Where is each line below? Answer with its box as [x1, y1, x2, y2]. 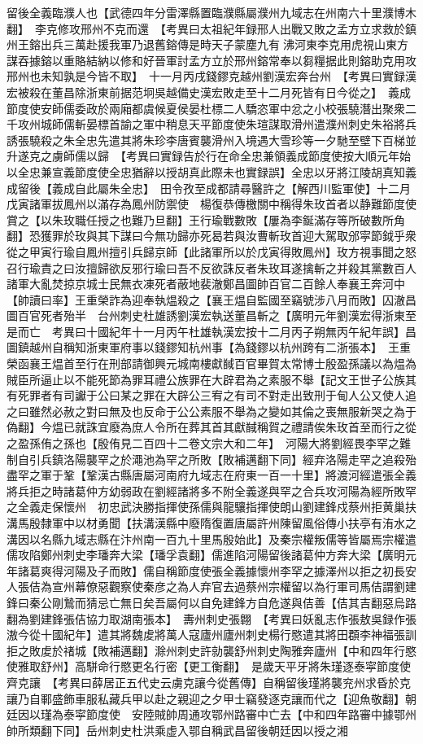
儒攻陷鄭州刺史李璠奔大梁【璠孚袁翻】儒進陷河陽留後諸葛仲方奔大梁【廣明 [7, 546, 405, 563]
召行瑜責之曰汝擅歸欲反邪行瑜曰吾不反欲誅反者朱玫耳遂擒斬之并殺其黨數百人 [7, 259, 416, 276]
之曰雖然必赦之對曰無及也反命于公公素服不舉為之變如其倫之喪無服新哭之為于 [7, 402, 416, 419]
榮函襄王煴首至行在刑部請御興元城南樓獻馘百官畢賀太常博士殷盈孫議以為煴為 [7, 355, 416, 372]
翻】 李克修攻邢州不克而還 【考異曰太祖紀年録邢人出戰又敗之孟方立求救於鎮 [7, 20, 416, 37]
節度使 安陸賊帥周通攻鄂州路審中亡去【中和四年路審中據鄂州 [85, 706, 416, 723]
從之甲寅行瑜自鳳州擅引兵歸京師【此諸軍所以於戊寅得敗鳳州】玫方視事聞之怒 [7, 243, 416, 260]
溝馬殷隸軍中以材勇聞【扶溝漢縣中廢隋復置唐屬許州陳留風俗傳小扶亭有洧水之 [7, 514, 416, 531]
